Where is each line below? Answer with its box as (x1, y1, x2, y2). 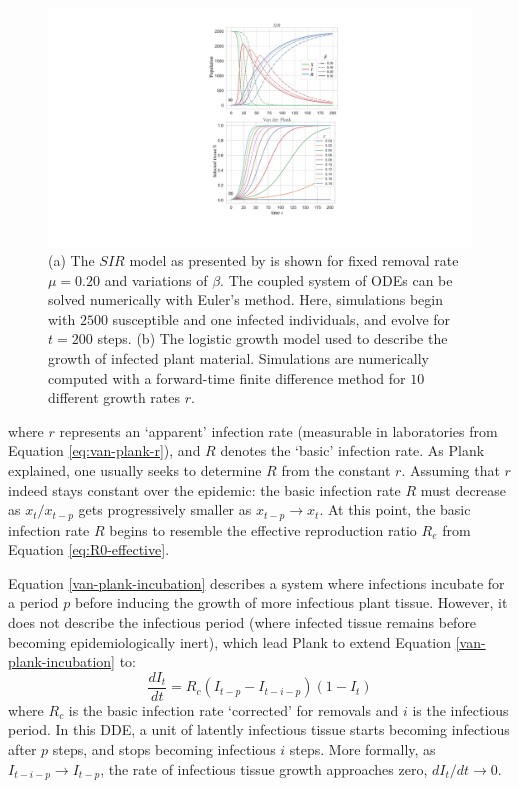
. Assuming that (401, 460, 500, 481)
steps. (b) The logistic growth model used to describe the (97, 328, 448, 349)
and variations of (104, 269, 208, 290)
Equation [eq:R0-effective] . (8, 539, 170, 560)
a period (8, 592, 59, 613)
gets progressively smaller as (78, 499, 252, 520)
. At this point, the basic (319, 499, 471, 520)
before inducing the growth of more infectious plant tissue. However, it (74, 592, 508, 613)
